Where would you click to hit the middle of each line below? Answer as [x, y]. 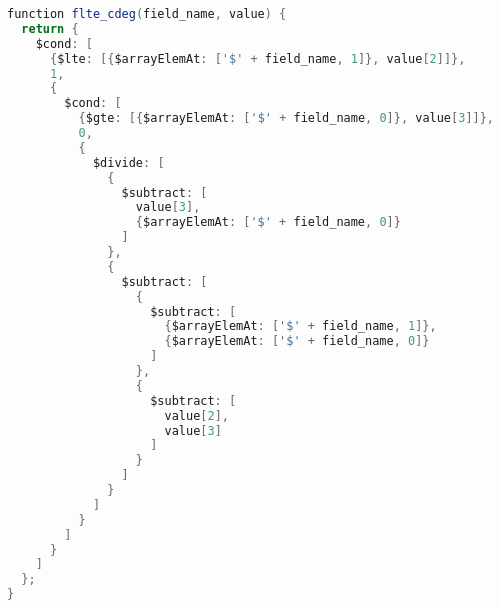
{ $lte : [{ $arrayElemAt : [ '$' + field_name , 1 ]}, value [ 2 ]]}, [257, 58]
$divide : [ [128, 162]
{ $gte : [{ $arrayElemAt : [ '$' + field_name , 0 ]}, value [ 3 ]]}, [286, 118]
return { [50, 28]
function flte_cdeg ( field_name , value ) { [147, 14]
